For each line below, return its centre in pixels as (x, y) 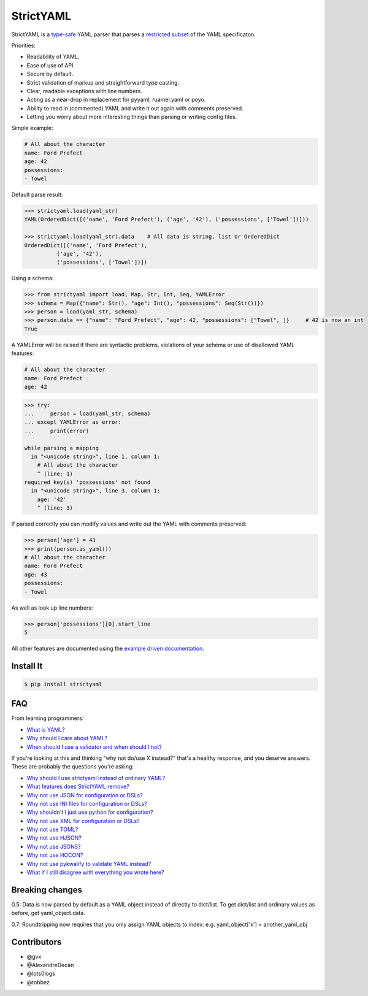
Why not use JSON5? (54, 846)
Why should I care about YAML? (67, 738)
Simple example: (32, 128)
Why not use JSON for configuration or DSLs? (85, 795)
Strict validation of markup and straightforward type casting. (103, 82)
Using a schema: (33, 278)
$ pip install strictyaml (63, 684)
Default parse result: (37, 194)
